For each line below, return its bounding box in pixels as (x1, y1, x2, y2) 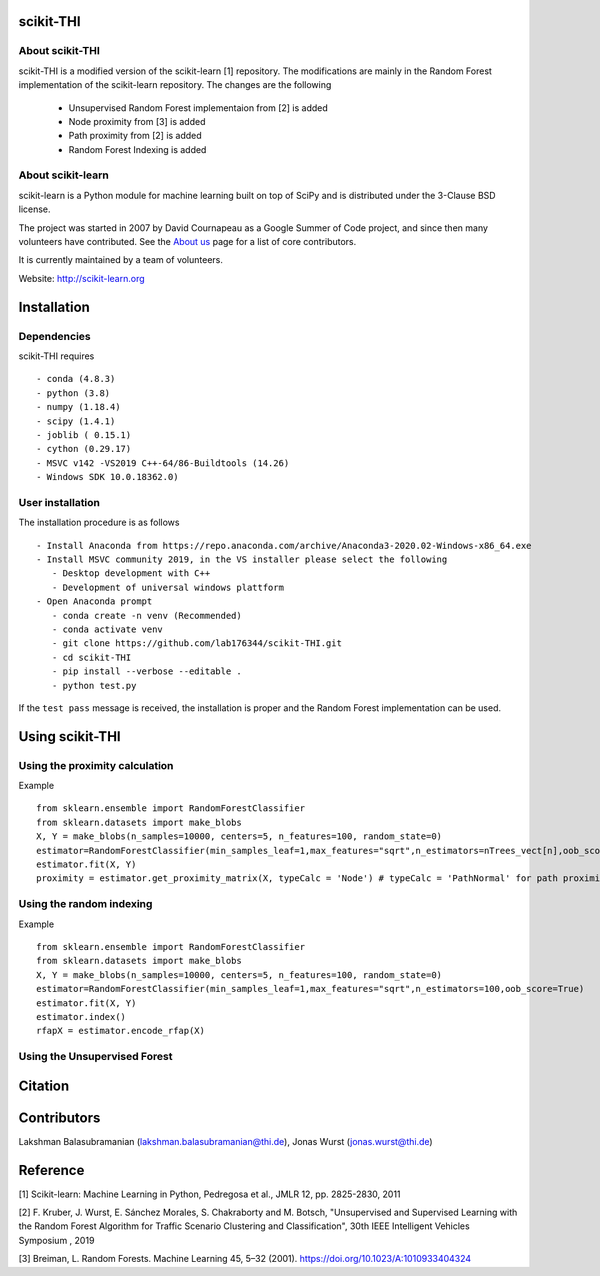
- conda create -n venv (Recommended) (51, 610, 242, 621)
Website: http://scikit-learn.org (18, 272, 145, 284)
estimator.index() (36, 1011, 127, 1022)
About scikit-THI (18, 44, 100, 58)
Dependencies (18, 329, 92, 343)
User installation (18, 495, 100, 509)
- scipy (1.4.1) (36, 415, 116, 427)
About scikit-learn (18, 168, 109, 182)
